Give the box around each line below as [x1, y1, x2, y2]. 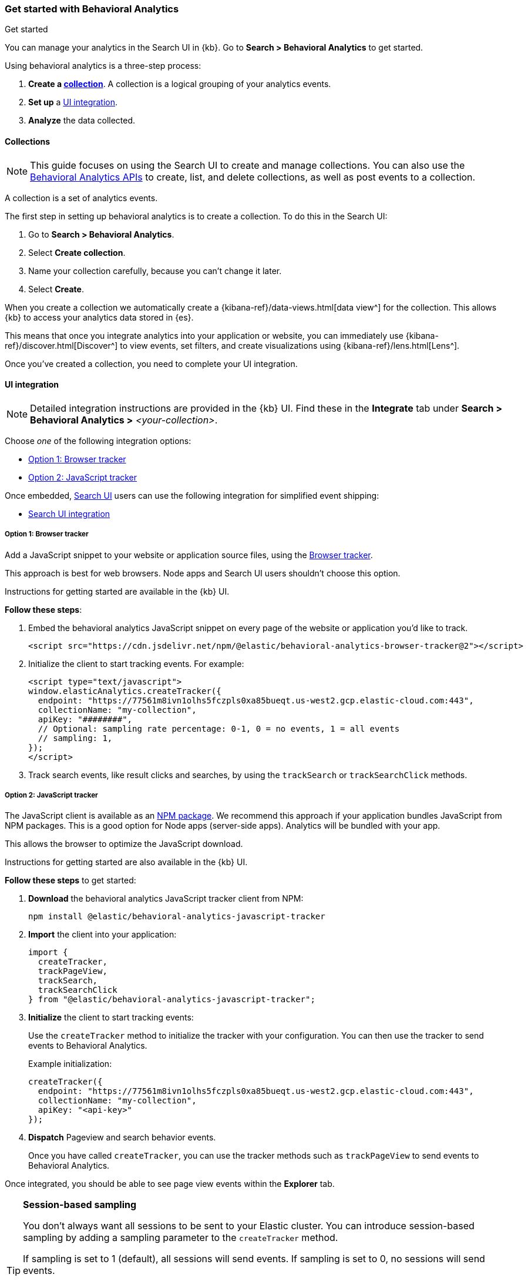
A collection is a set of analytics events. [5, 192, 158, 203]
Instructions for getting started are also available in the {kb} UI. [5, 857, 248, 868]
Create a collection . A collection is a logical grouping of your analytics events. [28, 79, 331, 89]
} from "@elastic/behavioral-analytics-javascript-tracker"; [28, 995, 315, 1005]
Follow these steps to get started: [5, 875, 136, 886]
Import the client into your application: [28, 929, 177, 940]
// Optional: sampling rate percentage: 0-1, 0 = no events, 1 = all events [38, 723, 400, 733]
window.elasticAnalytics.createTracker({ [28, 686, 221, 696]
